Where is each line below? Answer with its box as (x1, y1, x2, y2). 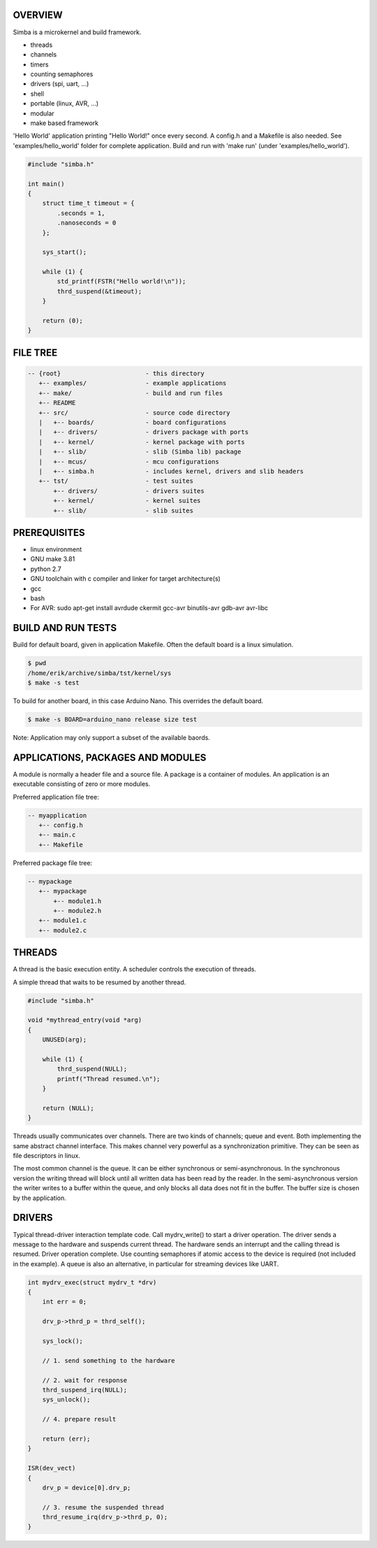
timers (30, 60, 49, 68)
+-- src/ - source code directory (38, 409, 230, 417)
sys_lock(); (42, 1337, 84, 1345)
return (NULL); (42, 1104, 94, 1112)
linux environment (30, 545, 82, 554)
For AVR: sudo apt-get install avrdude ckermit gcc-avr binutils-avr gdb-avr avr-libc (30, 604, 269, 612)
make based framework (30, 119, 99, 127)
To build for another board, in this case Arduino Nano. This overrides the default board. (13, 697, 264, 705)
